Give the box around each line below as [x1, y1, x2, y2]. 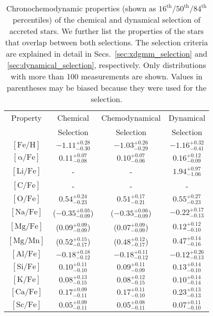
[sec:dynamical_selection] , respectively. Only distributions [7, 59, 206, 70]
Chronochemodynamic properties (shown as [6, 2, 156, 14]
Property [11, 112, 42, 123]
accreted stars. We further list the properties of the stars [9, 25, 204, 36]
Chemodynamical [101, 112, 161, 123]
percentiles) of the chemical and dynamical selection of [12, 14, 201, 25]
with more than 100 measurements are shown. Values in [10, 70, 203, 82]
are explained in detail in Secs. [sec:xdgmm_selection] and [5, 48, 208, 59]
